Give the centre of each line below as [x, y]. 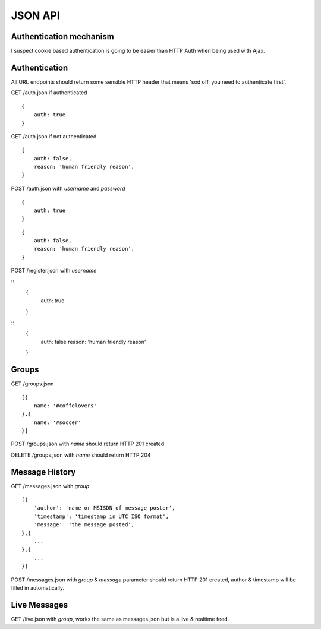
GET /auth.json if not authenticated [54, 136]
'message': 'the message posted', [84, 525]
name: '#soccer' [57, 422]
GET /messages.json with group [50, 486]
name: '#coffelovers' [65, 406]
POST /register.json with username [54, 271]
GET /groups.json [32, 384]
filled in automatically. [38, 587]
